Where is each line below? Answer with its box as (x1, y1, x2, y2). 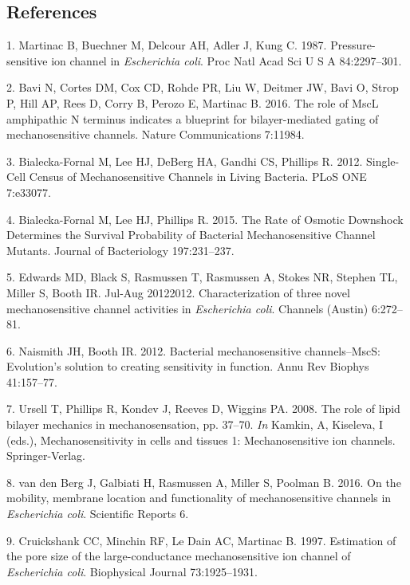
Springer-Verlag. (6, 447, 85, 464)
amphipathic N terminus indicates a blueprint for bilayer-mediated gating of (6, 110, 379, 127)
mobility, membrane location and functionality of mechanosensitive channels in (6, 489, 392, 506)
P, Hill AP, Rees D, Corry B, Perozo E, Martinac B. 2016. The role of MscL (6, 94, 379, 111)
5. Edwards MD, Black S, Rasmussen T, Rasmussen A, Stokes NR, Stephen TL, (6, 269, 398, 285)
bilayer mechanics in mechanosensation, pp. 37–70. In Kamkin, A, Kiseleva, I (6, 416, 384, 433)
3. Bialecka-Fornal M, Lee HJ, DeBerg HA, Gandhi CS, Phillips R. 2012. (6, 152, 363, 169)
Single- (365, 152, 400, 169)
